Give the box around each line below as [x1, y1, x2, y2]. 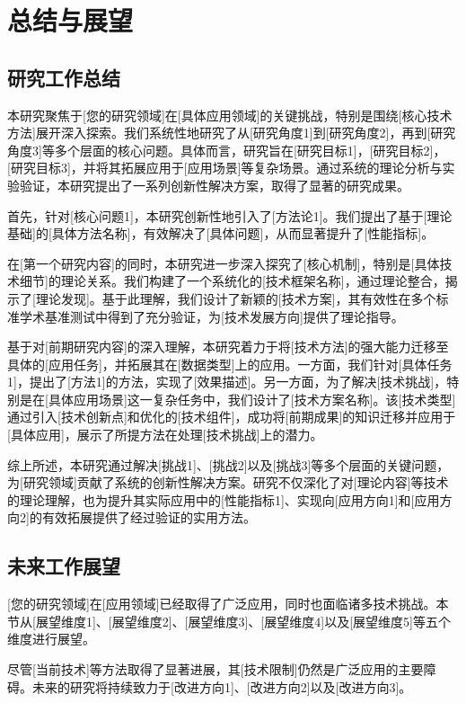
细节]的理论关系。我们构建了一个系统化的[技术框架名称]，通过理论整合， [19, 271, 445, 290]
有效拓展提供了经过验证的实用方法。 [41, 508, 256, 527]
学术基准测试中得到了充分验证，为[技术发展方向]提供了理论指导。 [19, 307, 404, 325]
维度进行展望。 [7, 629, 95, 648]
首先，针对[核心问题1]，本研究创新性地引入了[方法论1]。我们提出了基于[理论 [7, 206, 453, 225]
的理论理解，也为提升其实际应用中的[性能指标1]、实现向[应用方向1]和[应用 [7, 490, 440, 509]
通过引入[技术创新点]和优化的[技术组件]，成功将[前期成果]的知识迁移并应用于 [7, 407, 456, 426]
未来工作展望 [7, 552, 120, 580]
